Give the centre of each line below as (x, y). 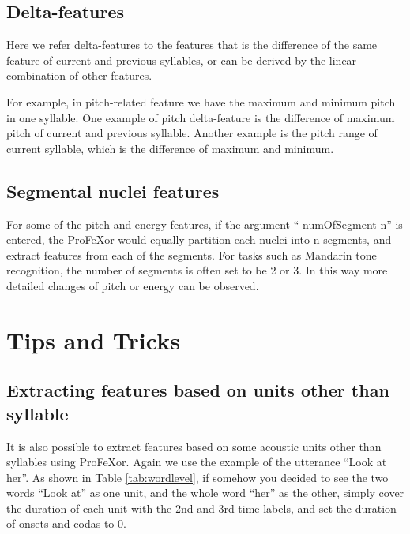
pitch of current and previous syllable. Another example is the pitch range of (192, 133)
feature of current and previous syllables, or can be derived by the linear (182, 60)
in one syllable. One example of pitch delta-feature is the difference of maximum (201, 117)
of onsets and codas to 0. (66, 523)
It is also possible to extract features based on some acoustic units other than (194, 446)
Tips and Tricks (93, 340)
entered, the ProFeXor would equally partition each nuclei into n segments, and (199, 239)
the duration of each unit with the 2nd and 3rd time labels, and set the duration (201, 508)
